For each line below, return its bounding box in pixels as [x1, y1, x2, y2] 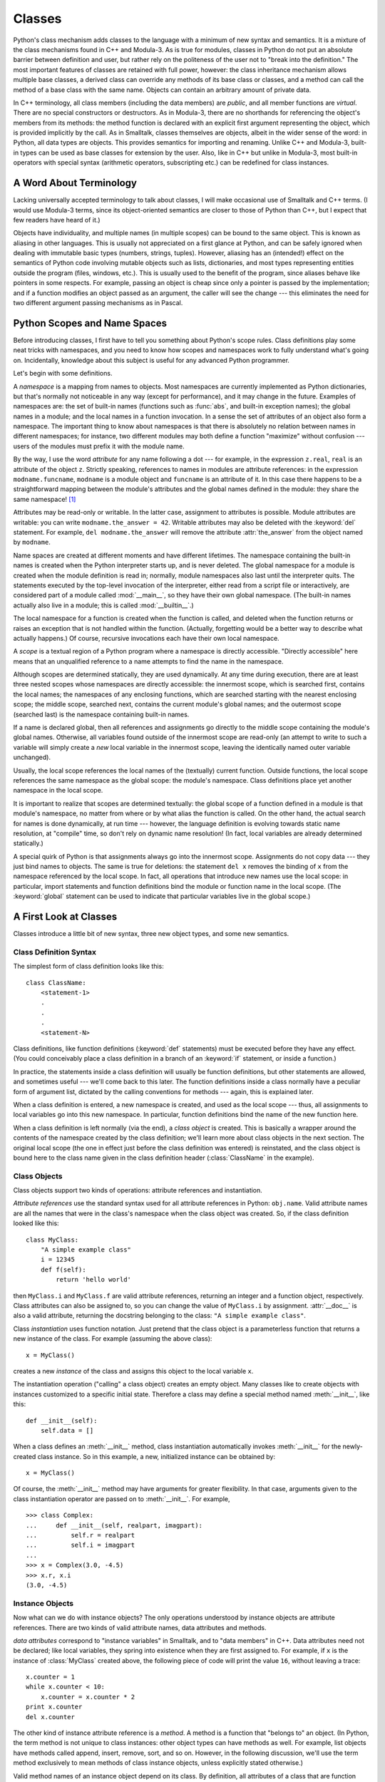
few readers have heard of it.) [13, 215, 101, 224]
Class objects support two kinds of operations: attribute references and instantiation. [13, 1186, 263, 1195]
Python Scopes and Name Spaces [13, 317, 168, 329]
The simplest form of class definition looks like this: [13, 962, 164, 971]
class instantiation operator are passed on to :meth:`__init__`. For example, [13, 1494, 231, 1503]
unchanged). [13, 753, 51, 762]
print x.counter [26, 1703, 83, 1711]
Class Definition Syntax [13, 947, 96, 957]
